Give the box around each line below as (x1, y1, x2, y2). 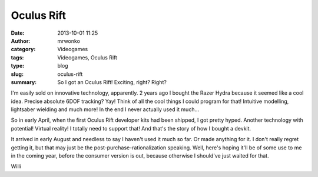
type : (11, 62, 25, 69)
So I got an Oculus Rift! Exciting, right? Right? (57, 78, 167, 85)
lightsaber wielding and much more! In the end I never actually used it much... (11, 106, 200, 113)
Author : (11, 37, 31, 44)
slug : (11, 71, 24, 78)
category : (11, 46, 36, 53)
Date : (11, 29, 25, 36)
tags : (11, 54, 24, 61)
